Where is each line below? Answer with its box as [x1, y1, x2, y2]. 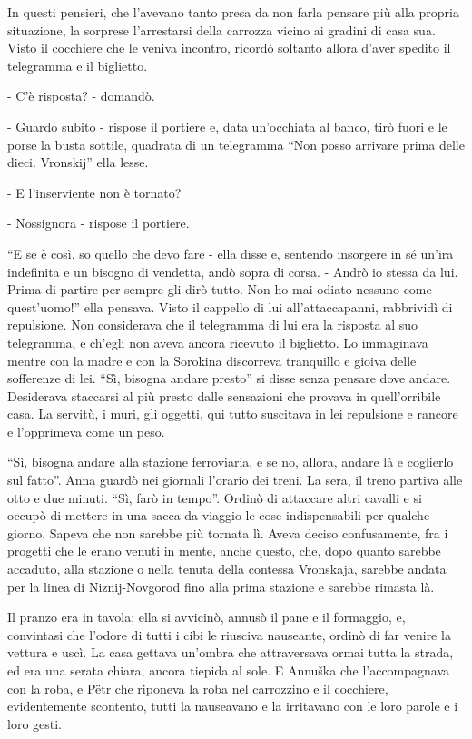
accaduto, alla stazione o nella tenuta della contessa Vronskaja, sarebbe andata [7, 559, 447, 578]
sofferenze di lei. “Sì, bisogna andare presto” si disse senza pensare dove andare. [7, 369, 451, 388]
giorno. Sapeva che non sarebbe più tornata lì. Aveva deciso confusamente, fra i [7, 523, 448, 542]
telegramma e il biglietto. [7, 55, 148, 74]
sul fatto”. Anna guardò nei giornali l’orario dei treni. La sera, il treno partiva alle [7, 470, 463, 489]
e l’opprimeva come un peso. [7, 421, 165, 440]
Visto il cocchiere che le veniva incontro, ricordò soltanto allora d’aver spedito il [7, 38, 451, 57]
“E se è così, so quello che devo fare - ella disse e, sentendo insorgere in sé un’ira [7, 243, 454, 262]
